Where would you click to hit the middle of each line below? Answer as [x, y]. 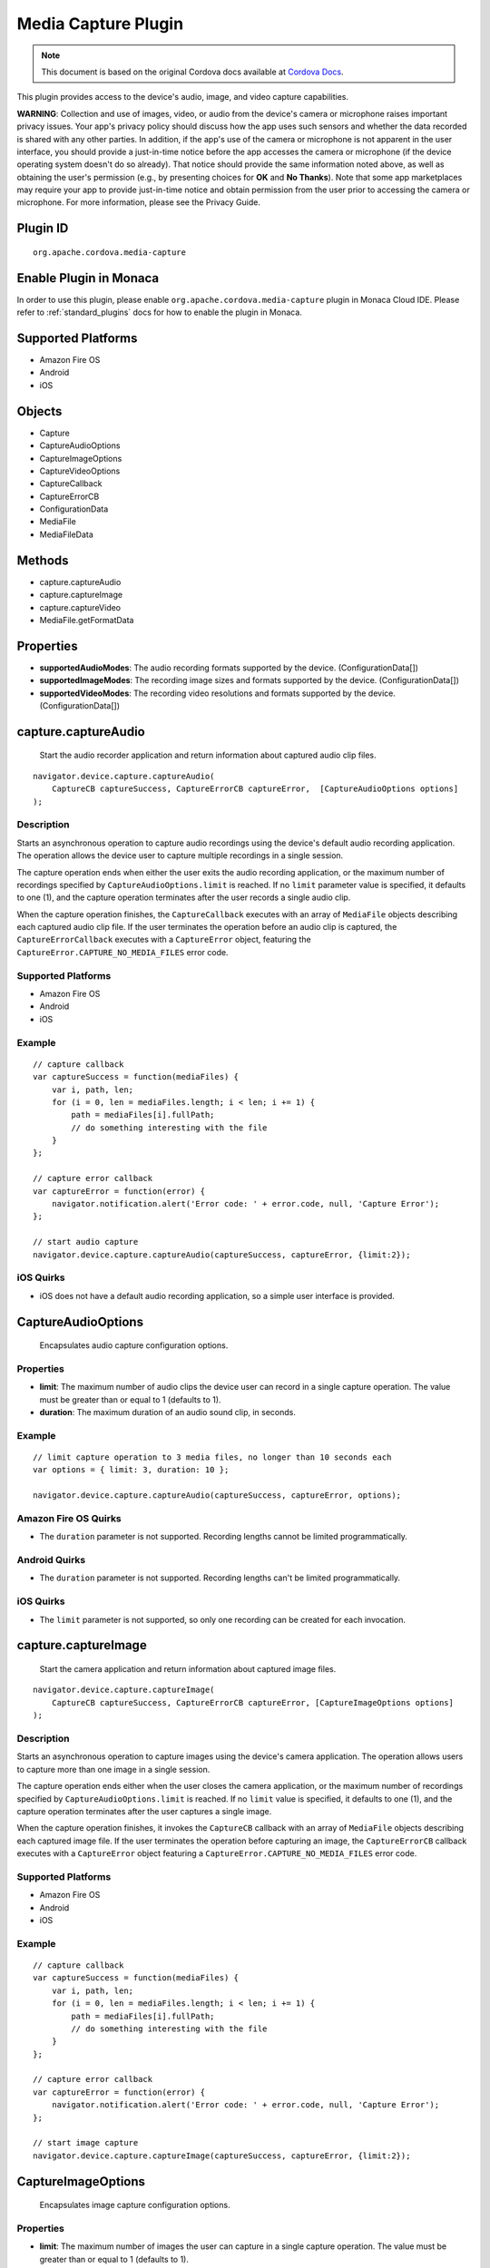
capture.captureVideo [80, 607]
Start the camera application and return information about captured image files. [188, 1669]
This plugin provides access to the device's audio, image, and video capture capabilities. [183, 97]
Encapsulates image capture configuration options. [135, 2205]
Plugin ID [43, 228]
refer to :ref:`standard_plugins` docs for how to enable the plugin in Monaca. [160, 312]
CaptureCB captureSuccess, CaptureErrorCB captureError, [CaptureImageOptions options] [252, 1702]
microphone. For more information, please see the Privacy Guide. [138, 202]
